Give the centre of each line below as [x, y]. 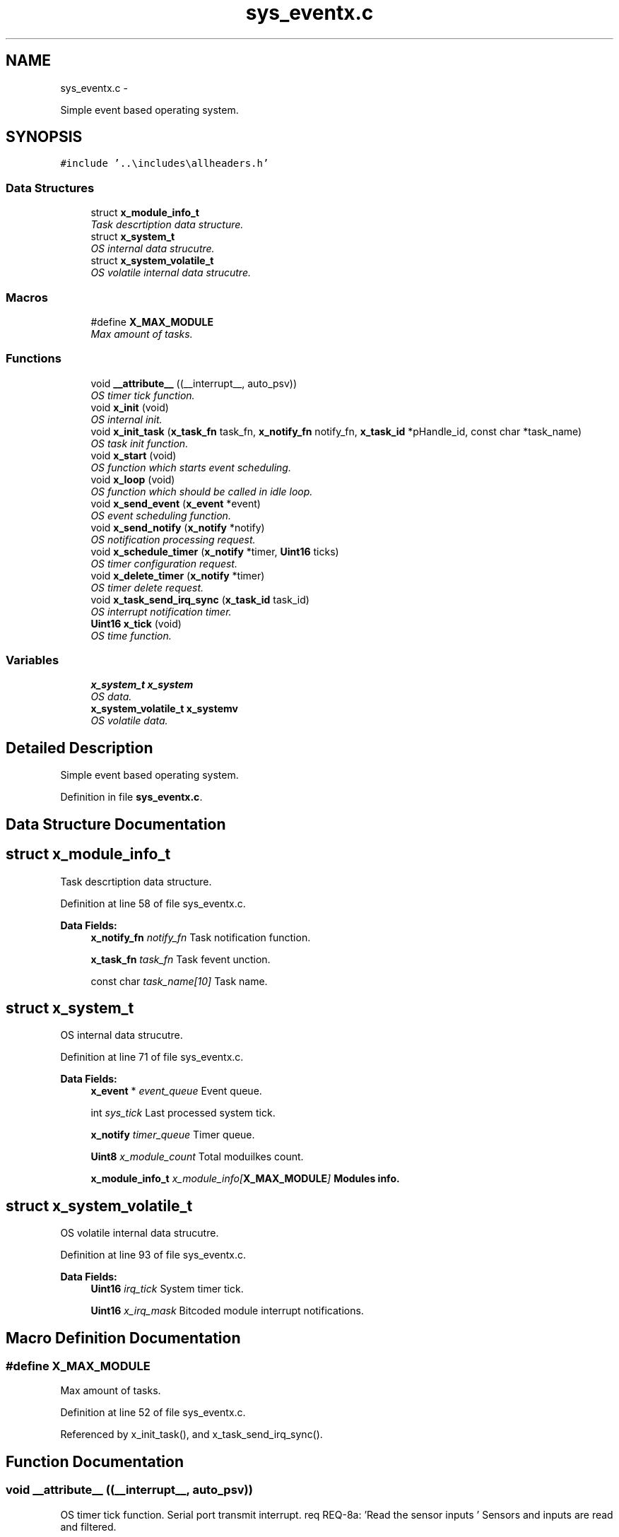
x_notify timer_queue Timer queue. [173, 1135]
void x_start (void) [134, 455]
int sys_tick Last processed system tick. [183, 1113]
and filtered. [88, 1526]
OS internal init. [126, 419]
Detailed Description [79, 748]
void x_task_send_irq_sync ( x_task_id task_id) [200, 599]
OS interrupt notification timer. [161, 611]
